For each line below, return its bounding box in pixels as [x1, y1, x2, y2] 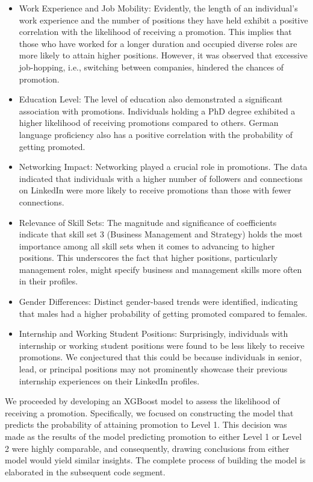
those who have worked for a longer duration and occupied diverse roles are [19, 37, 297, 49]
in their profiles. [19, 275, 78, 287]
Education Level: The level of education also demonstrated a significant [19, 93, 283, 105]
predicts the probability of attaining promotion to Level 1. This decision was [5, 418, 287, 431]
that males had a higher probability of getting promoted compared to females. [19, 307, 308, 319]
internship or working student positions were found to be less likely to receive [19, 339, 305, 351]
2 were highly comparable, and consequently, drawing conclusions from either [5, 442, 290, 454]
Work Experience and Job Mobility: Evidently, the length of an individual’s [19, 2, 298, 14]
